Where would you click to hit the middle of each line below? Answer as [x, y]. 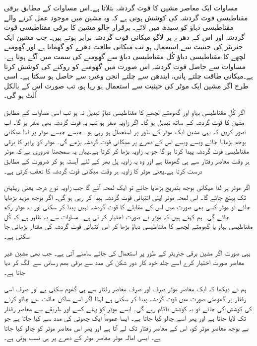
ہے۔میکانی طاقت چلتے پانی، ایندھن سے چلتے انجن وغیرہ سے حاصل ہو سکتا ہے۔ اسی [128, 76]
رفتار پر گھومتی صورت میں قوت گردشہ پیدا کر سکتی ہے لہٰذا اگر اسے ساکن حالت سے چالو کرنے [125, 299]
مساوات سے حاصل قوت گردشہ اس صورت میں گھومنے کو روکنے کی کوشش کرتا [125, 66]
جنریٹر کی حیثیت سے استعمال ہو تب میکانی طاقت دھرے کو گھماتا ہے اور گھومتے [124, 46]
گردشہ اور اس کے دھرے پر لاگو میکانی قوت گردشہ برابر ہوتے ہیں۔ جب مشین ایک [124, 37]
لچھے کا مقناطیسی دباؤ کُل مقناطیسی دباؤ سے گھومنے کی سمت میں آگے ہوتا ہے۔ [125, 56]
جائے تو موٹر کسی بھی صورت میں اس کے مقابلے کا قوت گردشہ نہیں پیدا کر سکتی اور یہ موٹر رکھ [127, 207]
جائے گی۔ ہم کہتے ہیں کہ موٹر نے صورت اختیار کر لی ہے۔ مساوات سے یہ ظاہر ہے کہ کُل [117, 216]
